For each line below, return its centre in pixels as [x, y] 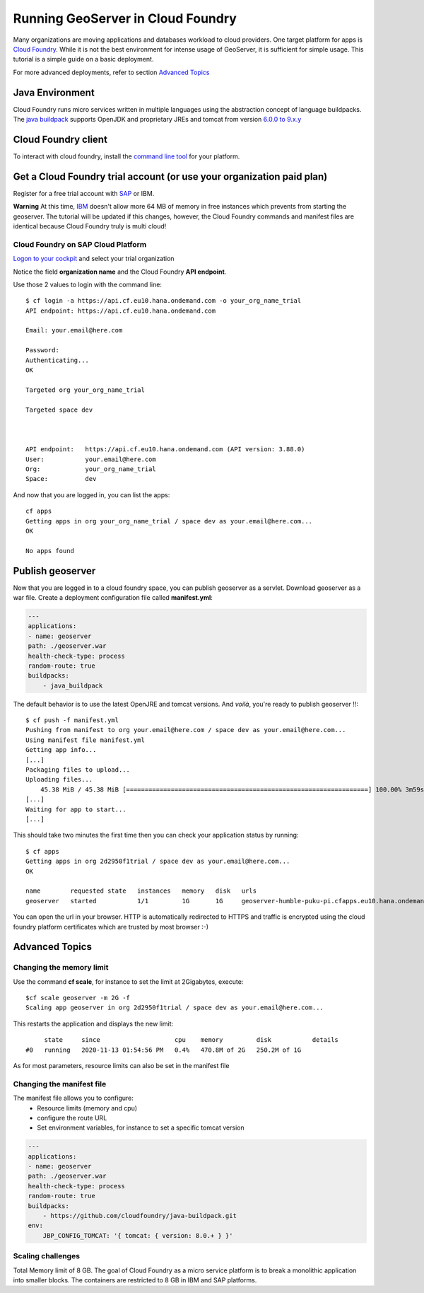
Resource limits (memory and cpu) [87, 1108]
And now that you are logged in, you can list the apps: [92, 494]
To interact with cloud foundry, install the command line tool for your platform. [126, 156]
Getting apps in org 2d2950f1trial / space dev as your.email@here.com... [158, 862]
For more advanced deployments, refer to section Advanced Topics [111, 72]
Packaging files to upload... [78, 770]
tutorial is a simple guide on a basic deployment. [83, 59]
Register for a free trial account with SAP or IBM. [84, 193]
